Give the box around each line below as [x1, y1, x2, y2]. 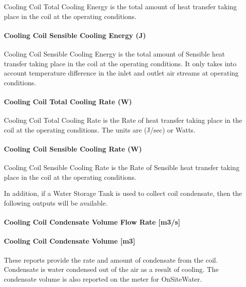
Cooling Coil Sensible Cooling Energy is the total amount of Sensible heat [4, 48, 225, 58]
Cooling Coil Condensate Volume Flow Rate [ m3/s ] [4, 217, 180, 227]
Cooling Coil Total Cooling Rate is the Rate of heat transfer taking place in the [4, 115, 243, 125]
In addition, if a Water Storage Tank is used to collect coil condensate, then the [4, 188, 242, 198]
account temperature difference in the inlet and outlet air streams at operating [4, 68, 239, 78]
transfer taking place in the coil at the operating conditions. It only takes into [4, 58, 237, 68]
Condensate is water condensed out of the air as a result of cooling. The [4, 264, 219, 274]
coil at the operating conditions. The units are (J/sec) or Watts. [4, 124, 196, 134]
